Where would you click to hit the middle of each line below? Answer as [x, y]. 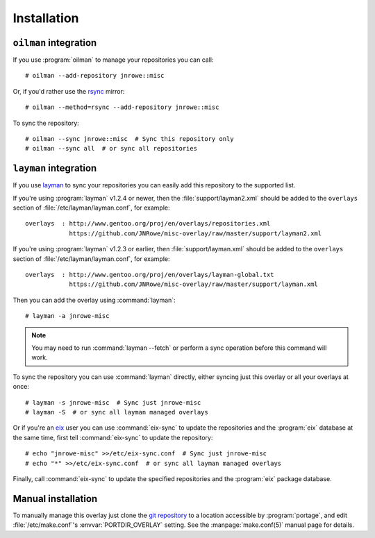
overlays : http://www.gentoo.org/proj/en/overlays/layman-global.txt [150, 275]
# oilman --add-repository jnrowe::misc [95, 76]
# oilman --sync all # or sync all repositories [111, 149]
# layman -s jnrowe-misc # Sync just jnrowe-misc [113, 402]
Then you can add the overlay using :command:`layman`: [94, 300]
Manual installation [55, 499]
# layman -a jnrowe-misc [67, 316]
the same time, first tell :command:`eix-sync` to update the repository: [113, 437]
